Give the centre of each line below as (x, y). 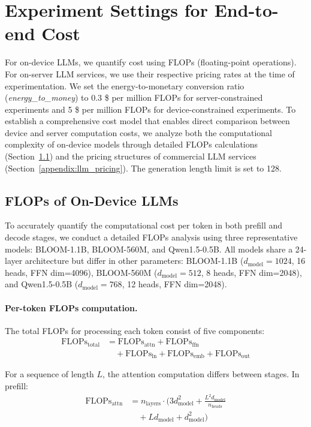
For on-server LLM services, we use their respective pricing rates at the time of (150, 73)
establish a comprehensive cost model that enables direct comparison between (147, 121)
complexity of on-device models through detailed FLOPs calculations (132, 144)
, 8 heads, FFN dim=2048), (251, 272)
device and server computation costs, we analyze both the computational (138, 132)
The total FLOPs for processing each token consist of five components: (135, 330)
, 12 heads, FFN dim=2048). (174, 284)
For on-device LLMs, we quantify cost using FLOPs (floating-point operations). (151, 62)
